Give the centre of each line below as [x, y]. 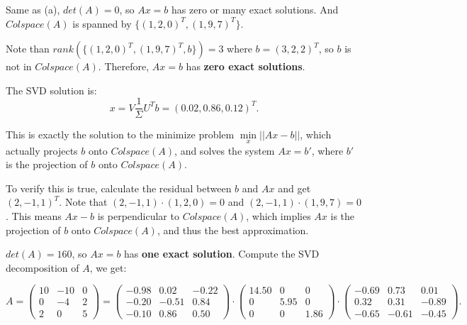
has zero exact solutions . [246, 66]
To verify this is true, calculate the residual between [119, 188]
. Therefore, [124, 66]
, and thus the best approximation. [233, 230]
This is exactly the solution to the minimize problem [120, 134]
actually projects [42, 150]
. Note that [83, 202]
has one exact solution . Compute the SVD [222, 254]
